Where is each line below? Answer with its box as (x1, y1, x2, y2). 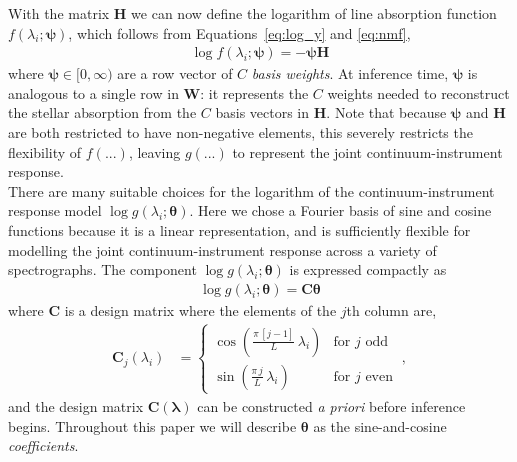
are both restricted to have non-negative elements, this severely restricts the (8, 122, 473, 142)
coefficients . (8, 435, 79, 456)
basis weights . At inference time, (251, 63, 449, 84)
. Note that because (326, 102, 447, 123)
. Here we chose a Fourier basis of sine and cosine (189, 200, 492, 221)
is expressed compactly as (289, 259, 447, 280)
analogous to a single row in (8, 82, 179, 103)
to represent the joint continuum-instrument (232, 141, 503, 162)
